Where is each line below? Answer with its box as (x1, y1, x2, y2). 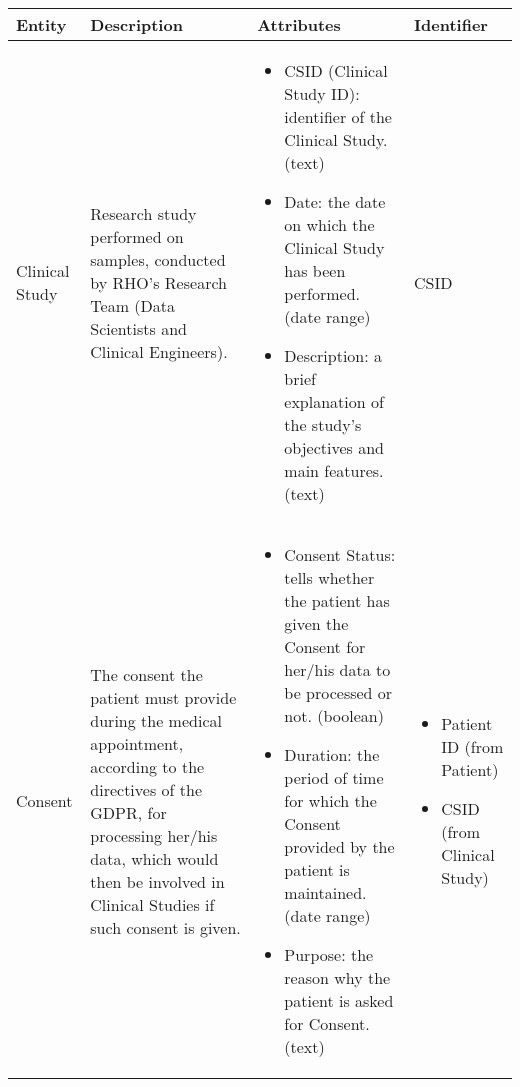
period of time (284, 766, 384, 789)
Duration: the (284, 743, 380, 766)
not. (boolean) (284, 704, 384, 727)
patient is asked (284, 989, 394, 1012)
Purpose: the (284, 943, 374, 966)
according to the (90, 754, 205, 778)
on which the (284, 213, 375, 236)
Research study (90, 201, 197, 225)
